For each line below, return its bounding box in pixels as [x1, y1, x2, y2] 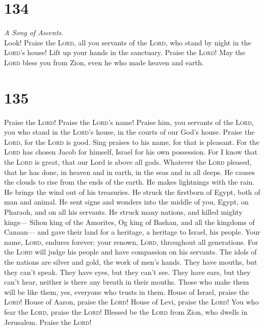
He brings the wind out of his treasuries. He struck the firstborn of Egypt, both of [4, 186, 260, 197]
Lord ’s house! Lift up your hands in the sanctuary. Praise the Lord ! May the [4, 47, 246, 58]
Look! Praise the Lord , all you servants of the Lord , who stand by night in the [4, 37, 251, 47]
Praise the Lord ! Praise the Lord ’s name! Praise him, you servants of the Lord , [4, 116, 254, 127]
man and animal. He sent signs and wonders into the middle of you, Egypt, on [4, 196, 249, 207]
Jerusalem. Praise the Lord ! [4, 316, 92, 327]
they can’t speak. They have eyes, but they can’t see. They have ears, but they [4, 266, 251, 277]
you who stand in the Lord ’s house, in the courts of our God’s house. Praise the [4, 126, 255, 137]
